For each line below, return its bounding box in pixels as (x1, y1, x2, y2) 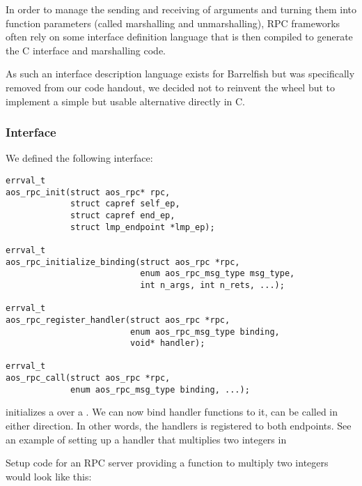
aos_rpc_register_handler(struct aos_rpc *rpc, (6, 314, 230, 325)
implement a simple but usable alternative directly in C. (6, 93, 246, 108)
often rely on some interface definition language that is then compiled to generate (6, 29, 353, 44)
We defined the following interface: (6, 151, 153, 165)
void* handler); (129, 338, 205, 349)
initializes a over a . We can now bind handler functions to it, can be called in (6, 404, 338, 419)
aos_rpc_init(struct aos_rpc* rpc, (6, 187, 171, 197)
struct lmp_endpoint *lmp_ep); (70, 222, 215, 232)
